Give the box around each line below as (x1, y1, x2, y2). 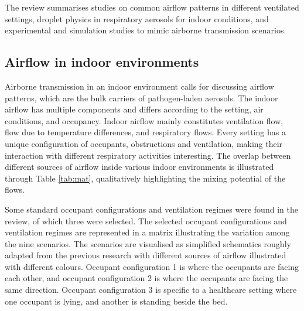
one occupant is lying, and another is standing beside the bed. (5, 295, 228, 307)
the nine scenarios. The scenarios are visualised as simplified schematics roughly (5, 237, 291, 250)
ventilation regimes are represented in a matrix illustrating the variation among (5, 226, 290, 238)
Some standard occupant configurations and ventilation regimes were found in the (5, 203, 298, 215)
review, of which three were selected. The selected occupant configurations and (5, 214, 287, 227)
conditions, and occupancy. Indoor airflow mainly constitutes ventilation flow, (5, 114, 283, 127)
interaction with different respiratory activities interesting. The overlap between (5, 149, 291, 161)
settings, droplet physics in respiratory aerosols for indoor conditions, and (5, 12, 269, 25)
